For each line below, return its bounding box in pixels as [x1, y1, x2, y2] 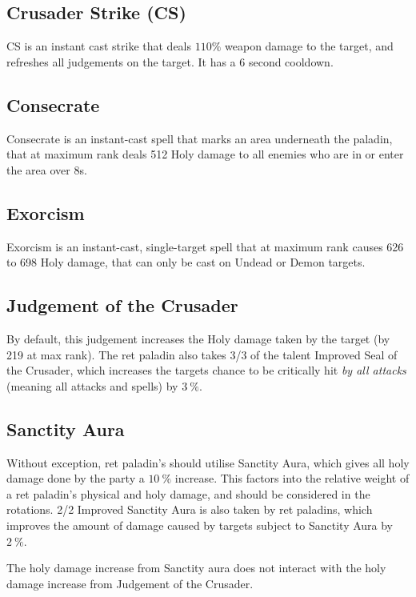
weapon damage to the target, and [225, 38, 394, 54]
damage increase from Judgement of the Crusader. [6, 575, 254, 591]
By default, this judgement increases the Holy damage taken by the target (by [6, 330, 390, 347]
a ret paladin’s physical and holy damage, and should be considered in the [6, 485, 370, 502]
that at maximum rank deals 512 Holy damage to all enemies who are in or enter [6, 146, 404, 162]
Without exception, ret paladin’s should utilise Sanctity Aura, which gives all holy [6, 454, 410, 471]
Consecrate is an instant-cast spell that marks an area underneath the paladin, [6, 130, 393, 146]
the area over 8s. [6, 161, 87, 178]
